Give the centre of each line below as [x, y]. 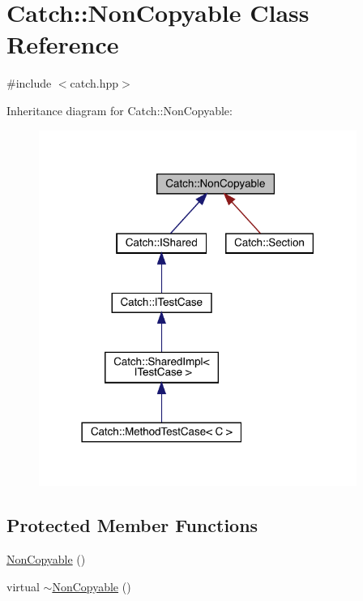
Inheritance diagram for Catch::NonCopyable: [120, 110]
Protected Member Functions [132, 525]
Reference [63, 44]
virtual [23, 586]
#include [29, 83]
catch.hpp [94, 83]
